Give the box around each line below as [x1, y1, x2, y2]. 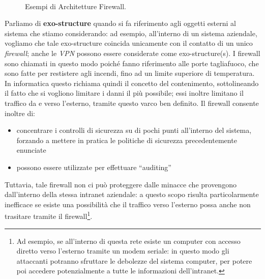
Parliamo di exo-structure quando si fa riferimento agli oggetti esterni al [5, 18, 236, 29]
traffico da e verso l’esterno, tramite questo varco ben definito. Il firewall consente [5, 97, 259, 108]
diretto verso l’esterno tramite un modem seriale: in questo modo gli [16, 245, 229, 256]
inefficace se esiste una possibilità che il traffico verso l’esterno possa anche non [5, 199, 251, 209]
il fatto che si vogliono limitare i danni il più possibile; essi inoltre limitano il [5, 88, 244, 98]
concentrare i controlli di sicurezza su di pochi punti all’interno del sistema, [16, 125, 252, 135]
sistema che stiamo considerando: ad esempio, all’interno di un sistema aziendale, [5, 27, 257, 38]
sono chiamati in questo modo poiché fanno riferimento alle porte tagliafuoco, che [5, 58, 259, 68]
